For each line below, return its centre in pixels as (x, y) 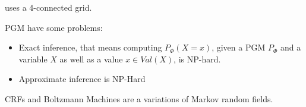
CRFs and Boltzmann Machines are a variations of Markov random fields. (139, 98)
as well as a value (91, 59)
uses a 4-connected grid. (48, 7)
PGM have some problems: (54, 27)
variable (33, 59)
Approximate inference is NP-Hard (82, 79)
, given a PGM (239, 47)
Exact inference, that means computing (90, 47)
